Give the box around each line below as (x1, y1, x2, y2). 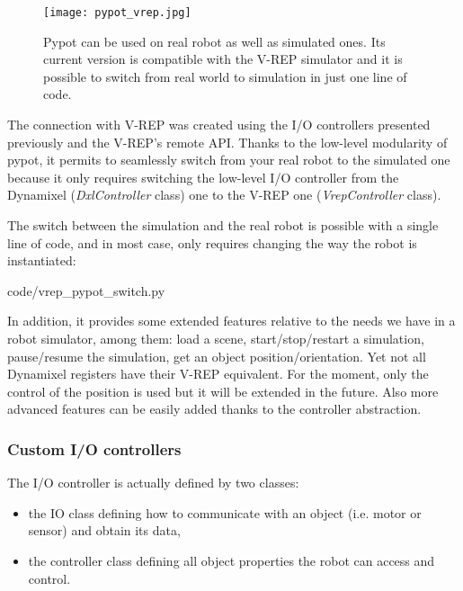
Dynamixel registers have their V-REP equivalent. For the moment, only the (7, 364, 429, 383)
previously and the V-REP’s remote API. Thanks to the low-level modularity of (7, 132, 448, 151)
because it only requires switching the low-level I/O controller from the (7, 167, 399, 186)
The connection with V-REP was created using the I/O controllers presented (7, 115, 431, 134)
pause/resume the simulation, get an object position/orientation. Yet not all (7, 346, 426, 365)
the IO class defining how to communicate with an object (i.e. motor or (28, 503, 422, 522)
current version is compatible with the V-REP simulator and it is (43, 49, 403, 68)
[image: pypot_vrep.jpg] (43, 6, 191, 19)
